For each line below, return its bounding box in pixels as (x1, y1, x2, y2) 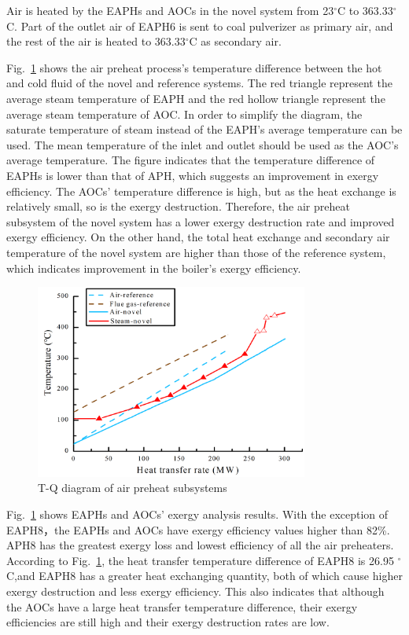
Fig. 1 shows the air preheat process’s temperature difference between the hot (6, 59, 382, 75)
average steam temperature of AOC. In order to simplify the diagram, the (6, 105, 363, 122)
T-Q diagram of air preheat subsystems (38, 479, 227, 496)
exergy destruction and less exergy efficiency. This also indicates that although (6, 583, 385, 600)
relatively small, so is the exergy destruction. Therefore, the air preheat (6, 198, 350, 215)
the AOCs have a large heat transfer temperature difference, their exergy (6, 598, 358, 615)
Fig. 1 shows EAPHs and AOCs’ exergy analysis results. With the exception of (6, 506, 389, 523)
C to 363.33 (337, 2, 393, 18)
